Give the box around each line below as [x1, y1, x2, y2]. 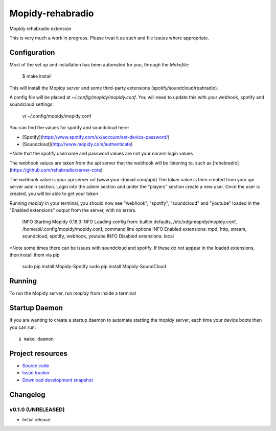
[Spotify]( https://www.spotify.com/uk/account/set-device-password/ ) [22, 134, 170, 140]
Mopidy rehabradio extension [9, 26, 72, 32]
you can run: [9, 324, 36, 330]
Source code [22, 363, 50, 369]
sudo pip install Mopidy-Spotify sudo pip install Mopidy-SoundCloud [22, 264, 166, 270]
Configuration [9, 48, 55, 57]
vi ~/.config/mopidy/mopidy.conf [22, 113, 91, 119]
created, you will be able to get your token [9, 190, 98, 197]
